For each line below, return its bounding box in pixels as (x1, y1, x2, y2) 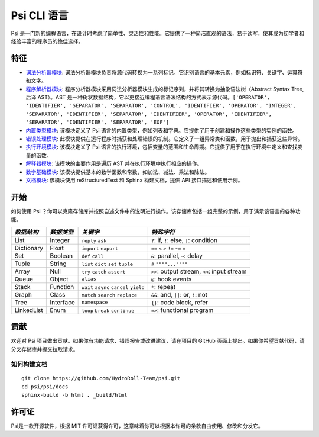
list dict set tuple (82, 261, 133, 267)
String (50, 259, 67, 268)
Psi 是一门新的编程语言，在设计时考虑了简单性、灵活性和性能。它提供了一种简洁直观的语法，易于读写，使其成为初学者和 (11, 30, 304, 37)
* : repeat (151, 282, 176, 291)
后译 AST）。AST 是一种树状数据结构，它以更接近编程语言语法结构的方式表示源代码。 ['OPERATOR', (25, 94, 271, 101)
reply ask (82, 237, 107, 244)
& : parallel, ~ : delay (151, 252, 203, 260)
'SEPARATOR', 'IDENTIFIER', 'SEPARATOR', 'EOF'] (25, 119, 170, 126)
